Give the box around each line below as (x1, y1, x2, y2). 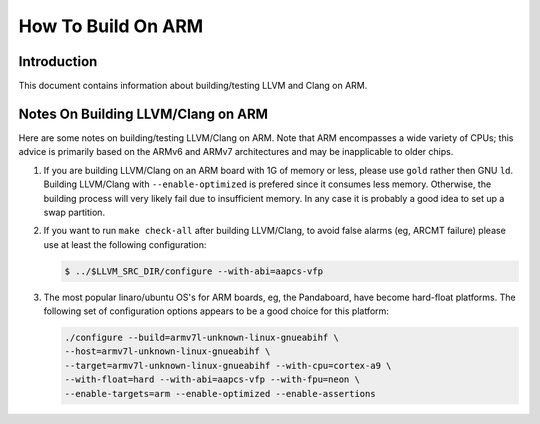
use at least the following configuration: (43, 238, 207, 250)
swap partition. (43, 206, 105, 218)
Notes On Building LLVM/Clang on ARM (18, 105, 269, 122)
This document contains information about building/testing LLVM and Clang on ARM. (18, 80, 368, 92)
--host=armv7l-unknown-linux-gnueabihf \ (64, 346, 271, 357)
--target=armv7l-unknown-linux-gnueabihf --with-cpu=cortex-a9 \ (64, 360, 392, 371)
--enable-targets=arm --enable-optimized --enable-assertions (64, 388, 376, 399)
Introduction (18, 53, 98, 70)
